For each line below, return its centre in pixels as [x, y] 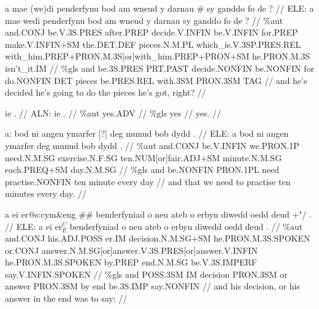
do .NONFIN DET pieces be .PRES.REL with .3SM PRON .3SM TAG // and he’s [156, 80]
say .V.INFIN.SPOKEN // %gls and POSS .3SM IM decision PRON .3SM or [146, 274]
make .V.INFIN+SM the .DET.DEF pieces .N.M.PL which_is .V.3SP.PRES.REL [153, 44]
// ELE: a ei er [34, 226]
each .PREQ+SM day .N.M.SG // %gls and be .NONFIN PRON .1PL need [142, 170]
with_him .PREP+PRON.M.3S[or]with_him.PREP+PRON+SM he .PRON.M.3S [158, 56]
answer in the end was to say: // [66, 298]
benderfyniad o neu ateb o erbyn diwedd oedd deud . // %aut [186, 226]
